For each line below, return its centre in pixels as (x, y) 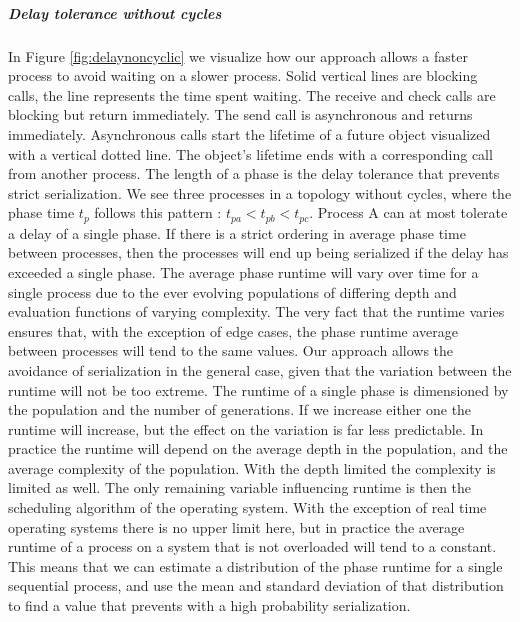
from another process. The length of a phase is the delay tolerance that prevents (254, 173)
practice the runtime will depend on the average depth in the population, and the (258, 448)
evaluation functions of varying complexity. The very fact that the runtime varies (256, 311)
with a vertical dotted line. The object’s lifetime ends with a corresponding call (250, 153)
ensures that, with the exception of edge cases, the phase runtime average (233, 330)
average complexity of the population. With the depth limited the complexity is (252, 467)
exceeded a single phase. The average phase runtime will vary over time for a (243, 271)
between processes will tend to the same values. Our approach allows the (231, 350)
